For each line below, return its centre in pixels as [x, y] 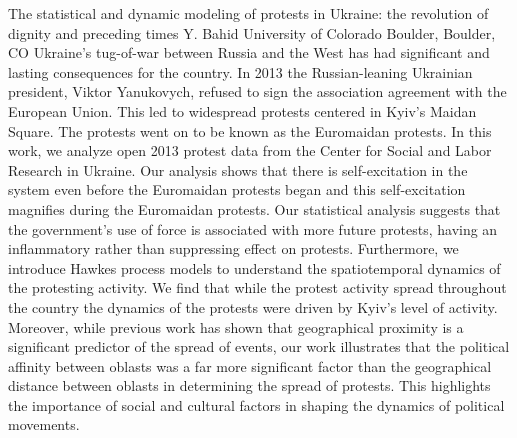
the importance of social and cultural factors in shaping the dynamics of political [256, 404]
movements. [44, 424]
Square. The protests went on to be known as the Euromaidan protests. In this [250, 130]
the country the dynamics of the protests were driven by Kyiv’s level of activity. [253, 306]
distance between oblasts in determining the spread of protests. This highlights [249, 385]
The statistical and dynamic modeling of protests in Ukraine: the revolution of [248, 13]
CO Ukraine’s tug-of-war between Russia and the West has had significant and [249, 52]
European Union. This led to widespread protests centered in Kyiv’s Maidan [242, 110]
